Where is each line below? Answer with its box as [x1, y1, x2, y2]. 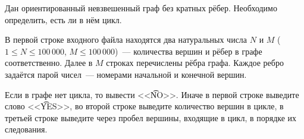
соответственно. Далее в [5, 56, 93, 69]
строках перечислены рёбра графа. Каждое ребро [106, 56, 284, 69]
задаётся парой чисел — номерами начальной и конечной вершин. [5, 68, 247, 80]
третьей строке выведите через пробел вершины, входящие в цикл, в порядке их [5, 111, 297, 124]
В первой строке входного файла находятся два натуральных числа [5, 33, 247, 46]
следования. [5, 123, 48, 135]
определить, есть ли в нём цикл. [5, 13, 122, 26]
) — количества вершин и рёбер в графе [115, 45, 262, 57]
